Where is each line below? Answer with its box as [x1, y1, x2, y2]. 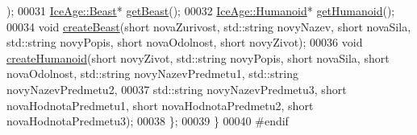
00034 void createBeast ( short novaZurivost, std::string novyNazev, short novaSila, [6, 18, 411, 35]
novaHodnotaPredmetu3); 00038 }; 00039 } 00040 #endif [6, 112, 289, 129]
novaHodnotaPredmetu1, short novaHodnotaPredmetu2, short [6, 96, 314, 113]
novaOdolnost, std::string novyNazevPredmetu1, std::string [6, 65, 299, 82]
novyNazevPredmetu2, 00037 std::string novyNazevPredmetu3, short [6, 80, 347, 97]
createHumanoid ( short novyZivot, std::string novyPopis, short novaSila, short [6, 49, 390, 66]
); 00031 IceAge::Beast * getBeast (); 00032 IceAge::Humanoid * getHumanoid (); [6, 2, 395, 18]
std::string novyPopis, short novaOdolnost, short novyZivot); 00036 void [6, 34, 363, 51]
